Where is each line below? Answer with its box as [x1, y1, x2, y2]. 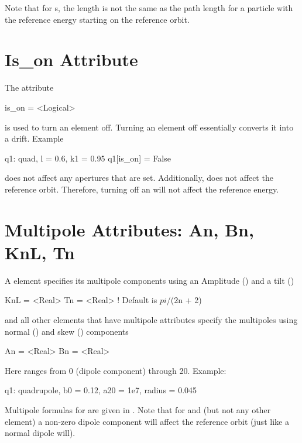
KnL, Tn [5, 240, 75, 264]
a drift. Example [5, 132, 64, 145]
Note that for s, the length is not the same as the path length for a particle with [5, 2, 293, 13]
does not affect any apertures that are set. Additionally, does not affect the [5, 171, 273, 184]
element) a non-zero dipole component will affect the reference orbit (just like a [5, 415, 289, 427]
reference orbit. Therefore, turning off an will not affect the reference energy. [5, 183, 279, 195]
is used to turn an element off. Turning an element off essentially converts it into [5, 121, 294, 133]
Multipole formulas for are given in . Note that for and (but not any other [5, 403, 271, 415]
